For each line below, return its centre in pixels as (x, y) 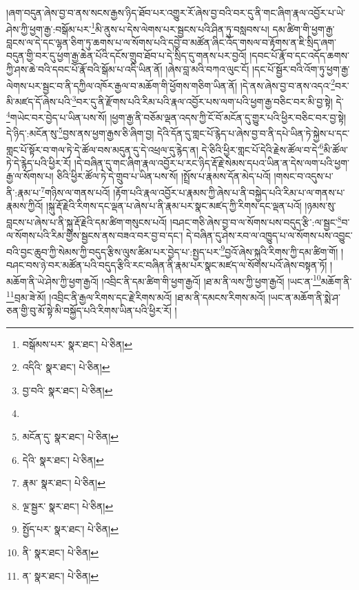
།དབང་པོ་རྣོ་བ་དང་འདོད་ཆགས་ (299, 55)
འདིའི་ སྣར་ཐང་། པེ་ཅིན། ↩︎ (66, 367)
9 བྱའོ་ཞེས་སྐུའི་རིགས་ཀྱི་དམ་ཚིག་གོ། (279, 250)
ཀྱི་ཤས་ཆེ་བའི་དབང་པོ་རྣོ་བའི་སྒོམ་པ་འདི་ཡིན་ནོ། (84, 69)
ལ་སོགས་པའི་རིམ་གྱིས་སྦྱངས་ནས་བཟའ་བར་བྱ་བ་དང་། (95, 235)
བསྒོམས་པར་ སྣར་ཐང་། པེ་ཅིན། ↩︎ (78, 344)
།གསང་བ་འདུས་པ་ (304, 176)
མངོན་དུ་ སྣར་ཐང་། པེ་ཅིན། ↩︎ (71, 437)
